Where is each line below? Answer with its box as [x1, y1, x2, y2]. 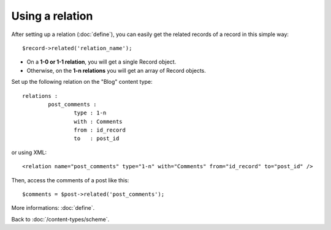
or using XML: [11, 149, 47, 156]
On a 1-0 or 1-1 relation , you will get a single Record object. [26, 58, 177, 65]
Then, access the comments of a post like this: [11, 176, 129, 184]
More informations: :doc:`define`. [11, 204, 95, 212]
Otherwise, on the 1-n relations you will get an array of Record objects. [26, 67, 207, 74]
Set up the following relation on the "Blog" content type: [11, 78, 153, 86]
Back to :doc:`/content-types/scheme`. [11, 215, 110, 223]
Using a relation [11, 9, 93, 23]
